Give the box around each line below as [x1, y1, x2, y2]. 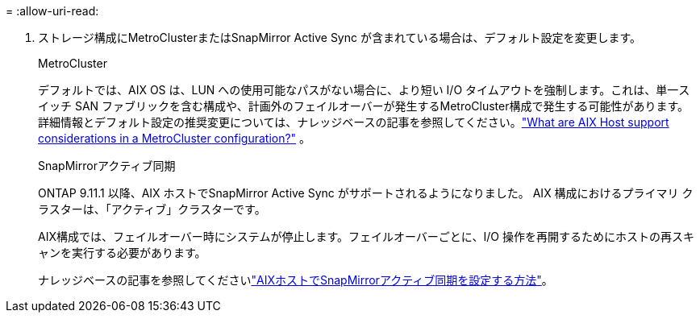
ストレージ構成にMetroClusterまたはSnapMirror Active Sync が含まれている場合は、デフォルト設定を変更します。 [38, 31, 642, 44]
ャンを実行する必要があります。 [38, 246, 206, 259]
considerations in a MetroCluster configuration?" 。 [38, 131, 311, 145]
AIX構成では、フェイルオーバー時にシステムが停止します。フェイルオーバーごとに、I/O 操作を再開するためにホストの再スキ [38, 230, 694, 243]
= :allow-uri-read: [6, 4, 99, 18]
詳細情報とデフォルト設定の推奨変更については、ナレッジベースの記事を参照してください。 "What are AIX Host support [38, 115, 669, 129]
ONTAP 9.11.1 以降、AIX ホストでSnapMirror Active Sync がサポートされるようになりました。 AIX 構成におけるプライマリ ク [38, 186, 694, 200]
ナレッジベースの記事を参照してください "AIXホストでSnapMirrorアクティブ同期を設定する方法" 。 [38, 273, 553, 287]
